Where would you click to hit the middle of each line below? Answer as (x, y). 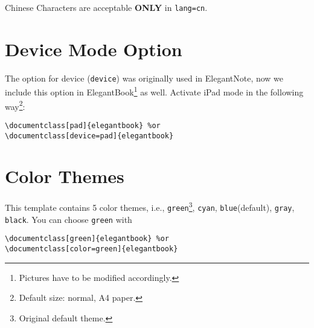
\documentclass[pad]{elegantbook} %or (83, 125)
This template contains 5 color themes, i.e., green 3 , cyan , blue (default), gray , (150, 207)
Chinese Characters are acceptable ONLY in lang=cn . (106, 7)
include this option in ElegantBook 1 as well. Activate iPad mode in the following (154, 91)
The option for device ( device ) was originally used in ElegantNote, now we (144, 78)
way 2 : (15, 105)
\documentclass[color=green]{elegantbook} (91, 249)
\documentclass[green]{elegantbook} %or (87, 239)
